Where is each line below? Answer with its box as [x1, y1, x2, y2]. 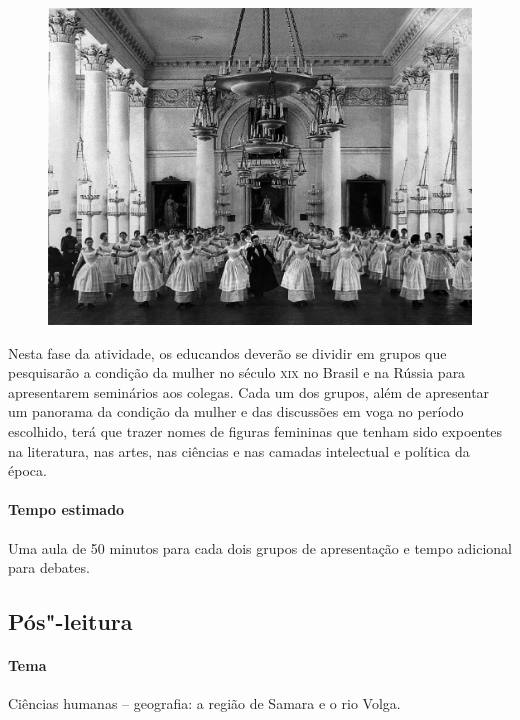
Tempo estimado [8, 499, 125, 520]
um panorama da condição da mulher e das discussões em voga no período [8, 401, 464, 422]
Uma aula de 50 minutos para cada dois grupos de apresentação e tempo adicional [8, 537, 513, 558]
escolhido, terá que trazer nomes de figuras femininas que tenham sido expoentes [8, 421, 503, 442]
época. [8, 460, 47, 481]
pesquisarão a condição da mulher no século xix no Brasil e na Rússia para [8, 362, 466, 383]
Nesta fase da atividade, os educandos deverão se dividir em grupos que [8, 342, 447, 363]
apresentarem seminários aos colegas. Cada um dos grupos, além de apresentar [8, 381, 490, 402]
